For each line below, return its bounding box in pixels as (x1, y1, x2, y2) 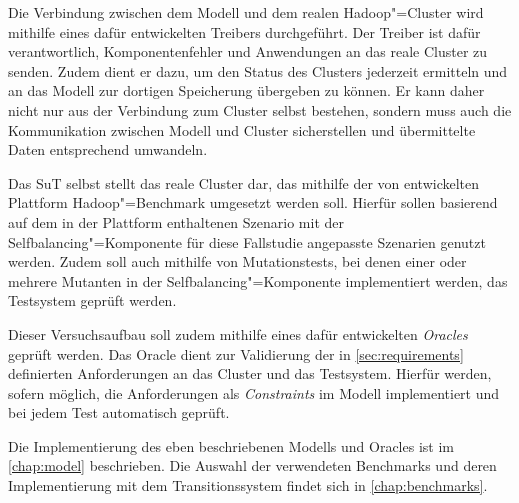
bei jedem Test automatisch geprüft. (8, 402, 230, 423)
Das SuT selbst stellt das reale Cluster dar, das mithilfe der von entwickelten (8, 172, 480, 193)
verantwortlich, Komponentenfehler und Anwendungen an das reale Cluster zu (8, 41, 488, 62)
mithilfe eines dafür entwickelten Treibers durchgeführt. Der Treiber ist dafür (8, 21, 481, 42)
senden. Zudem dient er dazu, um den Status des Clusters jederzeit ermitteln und (8, 60, 508, 81)
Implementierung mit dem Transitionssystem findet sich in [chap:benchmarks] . (8, 475, 488, 496)
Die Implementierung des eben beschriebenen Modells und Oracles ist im (8, 435, 454, 456)
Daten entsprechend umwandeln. (8, 139, 208, 160)
